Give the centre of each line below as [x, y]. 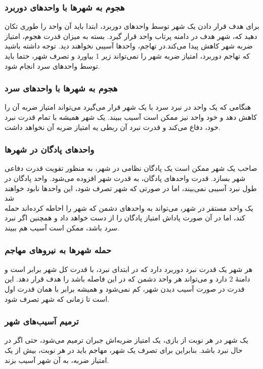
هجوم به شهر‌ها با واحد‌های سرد [61, 88]
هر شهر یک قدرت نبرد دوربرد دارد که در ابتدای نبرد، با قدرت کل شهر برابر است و [129, 269]
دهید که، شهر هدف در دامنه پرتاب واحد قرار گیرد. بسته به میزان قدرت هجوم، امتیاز [131, 36]
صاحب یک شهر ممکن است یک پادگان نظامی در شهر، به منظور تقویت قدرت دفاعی [131, 168]
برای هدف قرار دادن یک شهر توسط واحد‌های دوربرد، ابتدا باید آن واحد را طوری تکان [132, 26]
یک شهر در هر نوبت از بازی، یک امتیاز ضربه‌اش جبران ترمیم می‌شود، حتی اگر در [126, 340]
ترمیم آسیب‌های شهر [42, 321]
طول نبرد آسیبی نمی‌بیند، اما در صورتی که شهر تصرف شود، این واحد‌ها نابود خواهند [131, 188]
